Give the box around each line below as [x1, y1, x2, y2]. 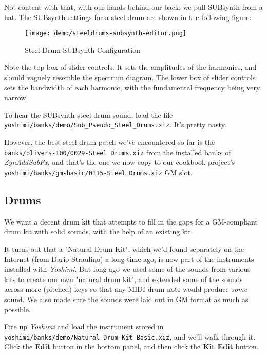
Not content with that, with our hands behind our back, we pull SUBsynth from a [4, 2, 263, 12]
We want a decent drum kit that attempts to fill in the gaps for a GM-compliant [4, 216, 258, 227]
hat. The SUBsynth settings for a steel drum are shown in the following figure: [4, 11, 252, 22]
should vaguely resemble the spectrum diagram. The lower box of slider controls [4, 72, 256, 83]
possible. [4, 304, 31, 314]
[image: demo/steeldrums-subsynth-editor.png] [25, 30, 186, 38]
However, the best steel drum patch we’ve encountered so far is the [4, 137, 215, 147]
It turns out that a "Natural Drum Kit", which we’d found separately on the [4, 243, 244, 254]
